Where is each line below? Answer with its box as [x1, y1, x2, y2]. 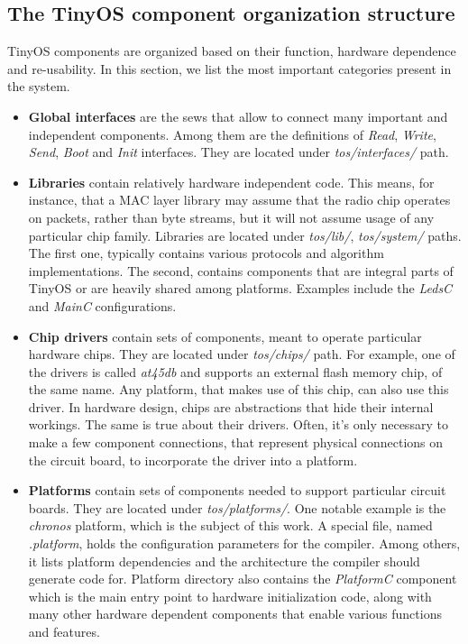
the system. [7, 77, 70, 96]
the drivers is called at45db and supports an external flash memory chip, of [28, 362, 443, 381]
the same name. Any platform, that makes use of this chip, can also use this [28, 380, 449, 399]
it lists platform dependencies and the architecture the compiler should [28, 551, 420, 570]
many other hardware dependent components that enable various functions [28, 604, 442, 623]
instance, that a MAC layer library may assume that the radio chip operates [28, 190, 451, 209]
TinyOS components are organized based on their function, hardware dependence [7, 41, 456, 60]
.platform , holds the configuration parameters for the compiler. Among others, [28, 534, 461, 553]
